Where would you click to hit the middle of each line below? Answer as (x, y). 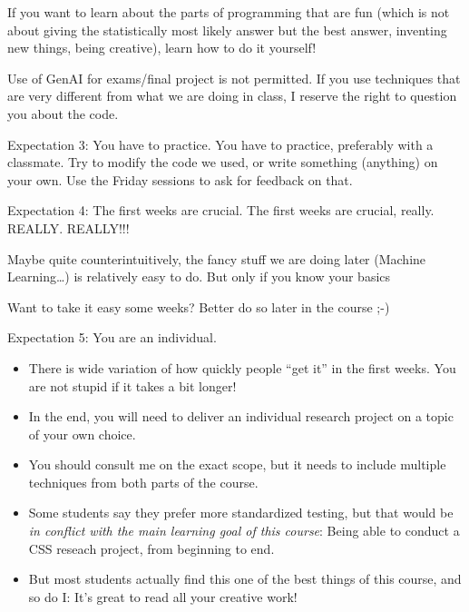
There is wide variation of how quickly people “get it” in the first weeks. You (242, 367)
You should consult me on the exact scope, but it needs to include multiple (237, 464)
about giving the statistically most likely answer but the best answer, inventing (227, 30)
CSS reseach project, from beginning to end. (151, 548)
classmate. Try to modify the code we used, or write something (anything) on (223, 162)
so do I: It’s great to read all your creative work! (163, 596)
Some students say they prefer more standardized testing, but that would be (241, 513)
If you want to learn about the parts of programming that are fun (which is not (229, 12)
